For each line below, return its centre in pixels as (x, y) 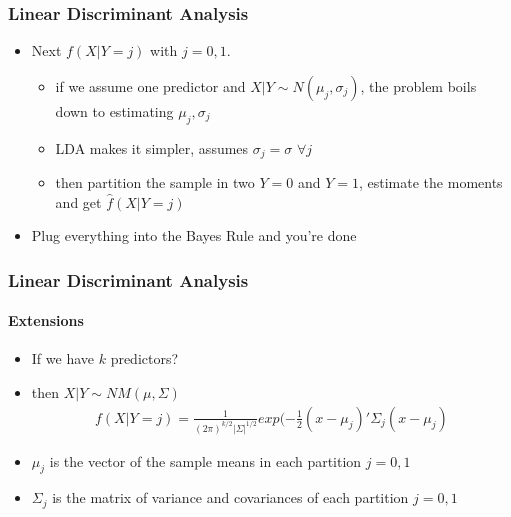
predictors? (144, 358)
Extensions (46, 320)
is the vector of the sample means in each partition (205, 460)
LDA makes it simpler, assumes (152, 147)
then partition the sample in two (155, 182)
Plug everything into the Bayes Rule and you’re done (194, 235)
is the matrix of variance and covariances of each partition (230, 497)
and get (78, 201)
